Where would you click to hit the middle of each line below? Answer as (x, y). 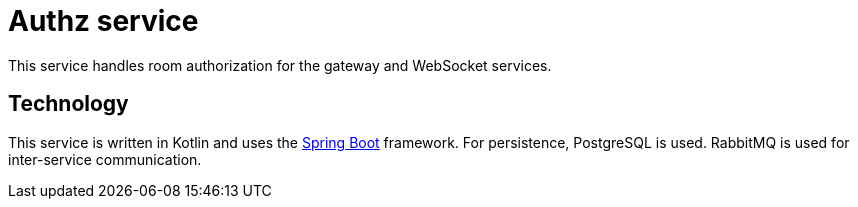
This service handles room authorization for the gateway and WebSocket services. (280, 65)
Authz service (103, 21)
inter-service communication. (105, 159)
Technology (68, 104)
